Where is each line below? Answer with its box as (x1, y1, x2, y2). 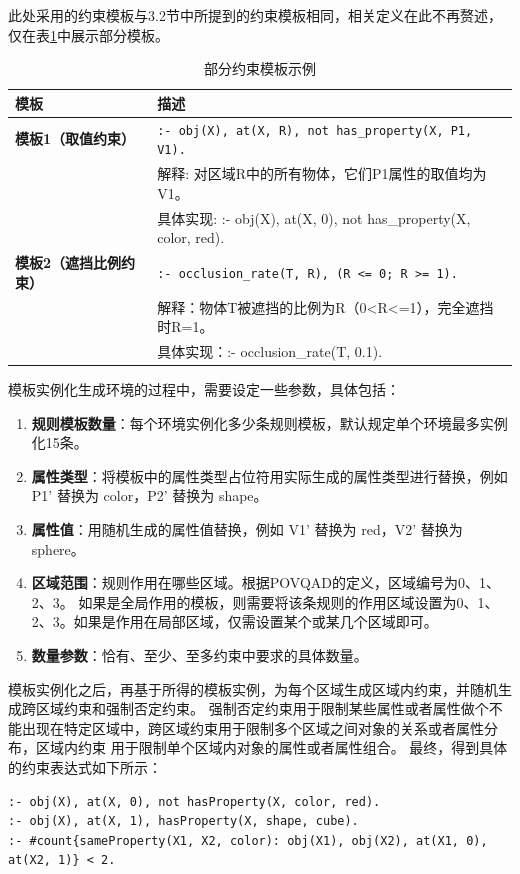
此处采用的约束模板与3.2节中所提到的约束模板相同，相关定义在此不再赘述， (8, 5, 502, 25)
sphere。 (31, 538, 85, 559)
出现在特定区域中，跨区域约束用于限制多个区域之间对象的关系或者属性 (21, 717, 484, 738)
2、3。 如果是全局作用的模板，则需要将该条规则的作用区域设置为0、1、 (31, 591, 499, 612)
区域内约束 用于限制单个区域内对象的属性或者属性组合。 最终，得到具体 (35, 737, 508, 758)
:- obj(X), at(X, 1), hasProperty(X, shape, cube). (8, 814, 359, 829)
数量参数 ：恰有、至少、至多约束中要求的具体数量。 (31, 644, 368, 665)
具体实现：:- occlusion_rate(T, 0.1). (157, 340, 383, 361)
